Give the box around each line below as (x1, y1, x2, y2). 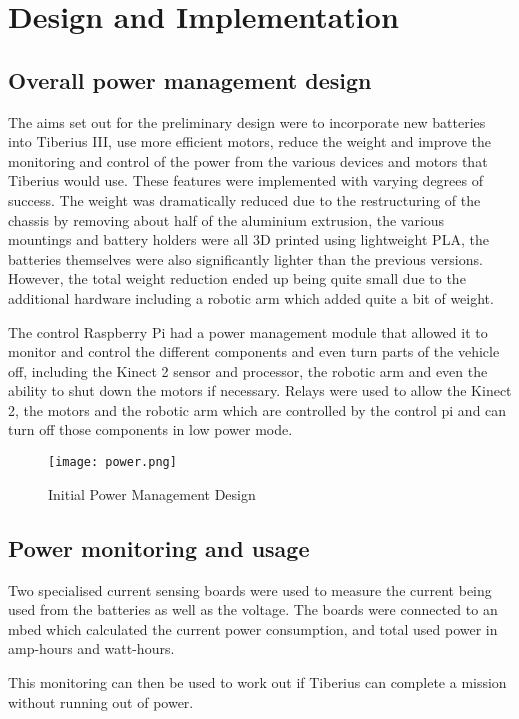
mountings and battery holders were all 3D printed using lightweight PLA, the (8, 229, 489, 250)
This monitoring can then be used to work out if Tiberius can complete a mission (8, 671, 507, 692)
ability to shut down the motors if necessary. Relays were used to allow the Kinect (8, 380, 512, 401)
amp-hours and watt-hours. (8, 638, 175, 659)
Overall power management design (8, 64, 372, 95)
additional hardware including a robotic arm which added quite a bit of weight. (8, 287, 494, 308)
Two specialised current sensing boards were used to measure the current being (8, 579, 492, 600)
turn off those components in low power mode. (8, 419, 293, 440)
